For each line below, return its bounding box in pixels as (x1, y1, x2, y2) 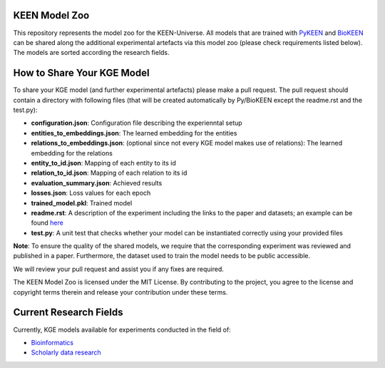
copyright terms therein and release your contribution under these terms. (13, 287, 228, 296)
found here (31, 218, 63, 228)
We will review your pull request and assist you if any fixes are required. (13, 265, 225, 273)
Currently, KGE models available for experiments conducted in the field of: (13, 325, 231, 334)
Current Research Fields (13, 307, 123, 319)
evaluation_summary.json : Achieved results (31, 178, 163, 187)
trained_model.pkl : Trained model (31, 198, 133, 207)
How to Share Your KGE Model (13, 67, 150, 79)
